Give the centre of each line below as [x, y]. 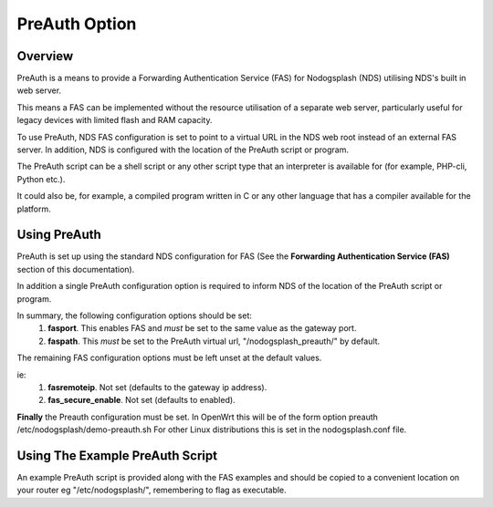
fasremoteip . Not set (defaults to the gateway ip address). [157, 387]
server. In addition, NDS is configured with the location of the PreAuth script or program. [183, 150]
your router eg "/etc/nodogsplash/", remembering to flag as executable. [152, 490]
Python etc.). [41, 179]
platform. [34, 209]
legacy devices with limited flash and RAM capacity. [115, 120]
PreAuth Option [77, 24]
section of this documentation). [76, 269]
